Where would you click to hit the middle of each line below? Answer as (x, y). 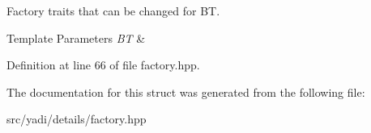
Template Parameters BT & (76, 37)
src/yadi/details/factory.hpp (77, 119)
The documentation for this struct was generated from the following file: (186, 91)
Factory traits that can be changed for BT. (113, 10)
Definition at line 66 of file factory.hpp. (103, 65)
